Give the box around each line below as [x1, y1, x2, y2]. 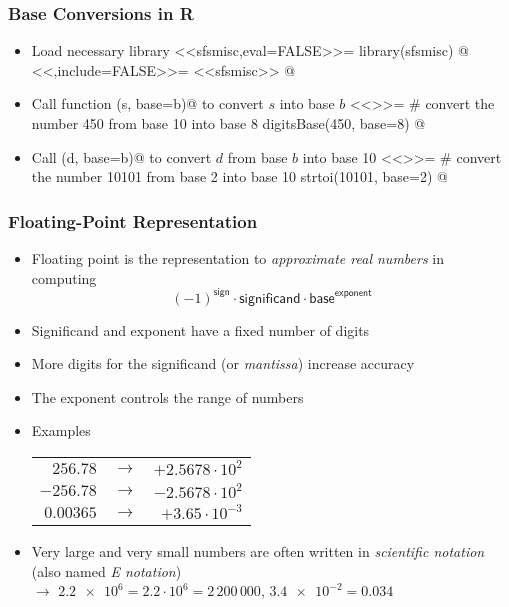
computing [31, 267, 97, 288]
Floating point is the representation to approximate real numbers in [31, 248, 444, 268]
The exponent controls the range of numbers [31, 386, 304, 407]
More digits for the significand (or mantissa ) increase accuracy [31, 353, 415, 374]
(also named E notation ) [31, 560, 182, 581]
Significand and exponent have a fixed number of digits [31, 319, 370, 340]
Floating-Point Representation [8, 208, 258, 233]
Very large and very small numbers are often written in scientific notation [31, 541, 485, 562]
